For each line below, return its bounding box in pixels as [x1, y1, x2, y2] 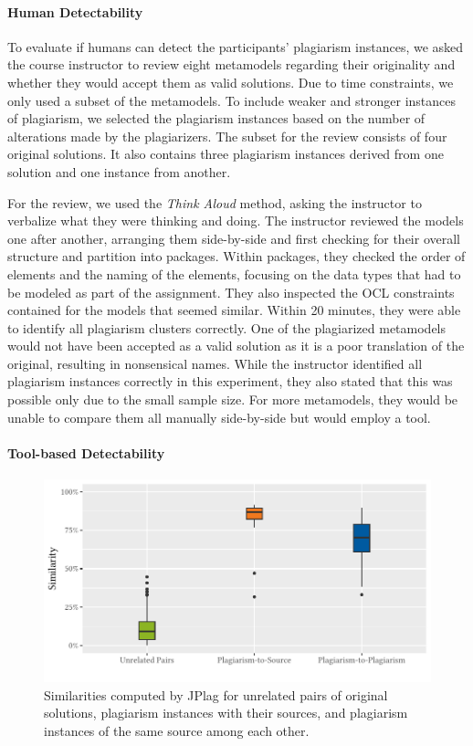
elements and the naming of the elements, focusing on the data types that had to [7, 264, 461, 283]
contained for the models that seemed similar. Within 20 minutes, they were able [7, 300, 461, 320]
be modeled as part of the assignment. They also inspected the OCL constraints [7, 282, 455, 301]
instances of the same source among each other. [44, 720, 310, 740]
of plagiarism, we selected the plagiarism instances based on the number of [7, 109, 426, 128]
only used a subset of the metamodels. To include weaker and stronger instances [7, 90, 457, 110]
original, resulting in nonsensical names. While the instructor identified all [7, 353, 423, 373]
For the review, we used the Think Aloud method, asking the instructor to [7, 193, 422, 212]
